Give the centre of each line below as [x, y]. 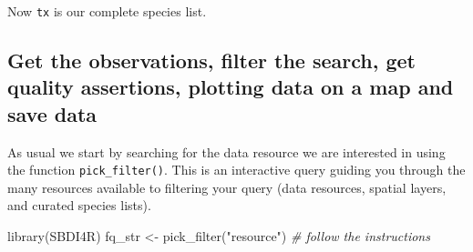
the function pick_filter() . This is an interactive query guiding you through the [236, 170]
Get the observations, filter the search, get [211, 60]
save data [52, 113]
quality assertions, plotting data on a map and [231, 87]
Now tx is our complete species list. [107, 11]
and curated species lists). [79, 205]
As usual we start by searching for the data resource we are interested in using [226, 151]
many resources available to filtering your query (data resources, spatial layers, [227, 187]
